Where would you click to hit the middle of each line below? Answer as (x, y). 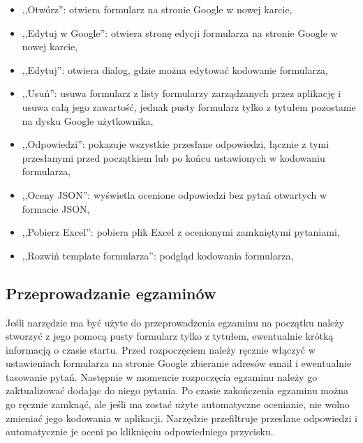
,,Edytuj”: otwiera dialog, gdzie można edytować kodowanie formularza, (175, 69)
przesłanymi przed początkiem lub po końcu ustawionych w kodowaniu (173, 157)
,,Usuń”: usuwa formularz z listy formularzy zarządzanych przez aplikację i (181, 93)
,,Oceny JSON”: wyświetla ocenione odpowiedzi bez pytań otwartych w (175, 194)
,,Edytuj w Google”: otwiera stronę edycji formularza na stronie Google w (180, 32)
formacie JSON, (56, 208)
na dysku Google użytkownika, (88, 120)
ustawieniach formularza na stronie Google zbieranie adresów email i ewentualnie (179, 363)
